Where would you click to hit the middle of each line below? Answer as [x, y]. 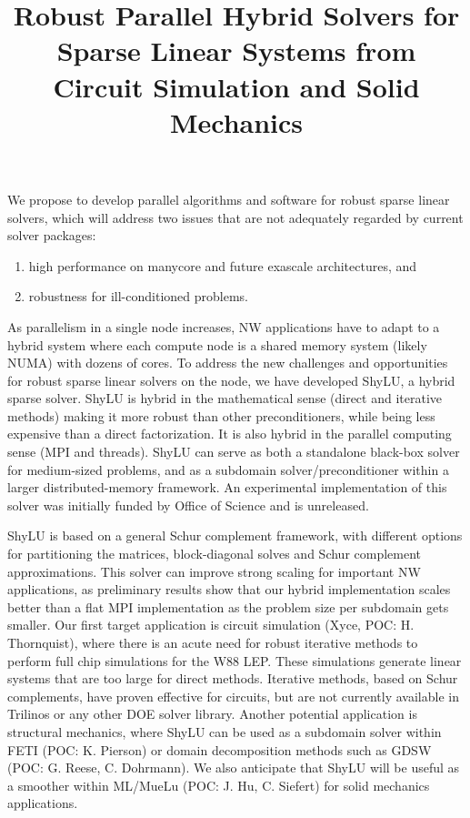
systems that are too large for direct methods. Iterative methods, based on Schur [233, 678]
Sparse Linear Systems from [236, 50]
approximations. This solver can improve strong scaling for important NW [214, 571]
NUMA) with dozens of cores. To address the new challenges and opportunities [228, 363]
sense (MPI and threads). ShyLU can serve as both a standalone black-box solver [234, 452]
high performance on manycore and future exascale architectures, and [223, 265]
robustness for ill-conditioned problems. [138, 296]
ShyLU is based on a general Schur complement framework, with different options [235, 535]
